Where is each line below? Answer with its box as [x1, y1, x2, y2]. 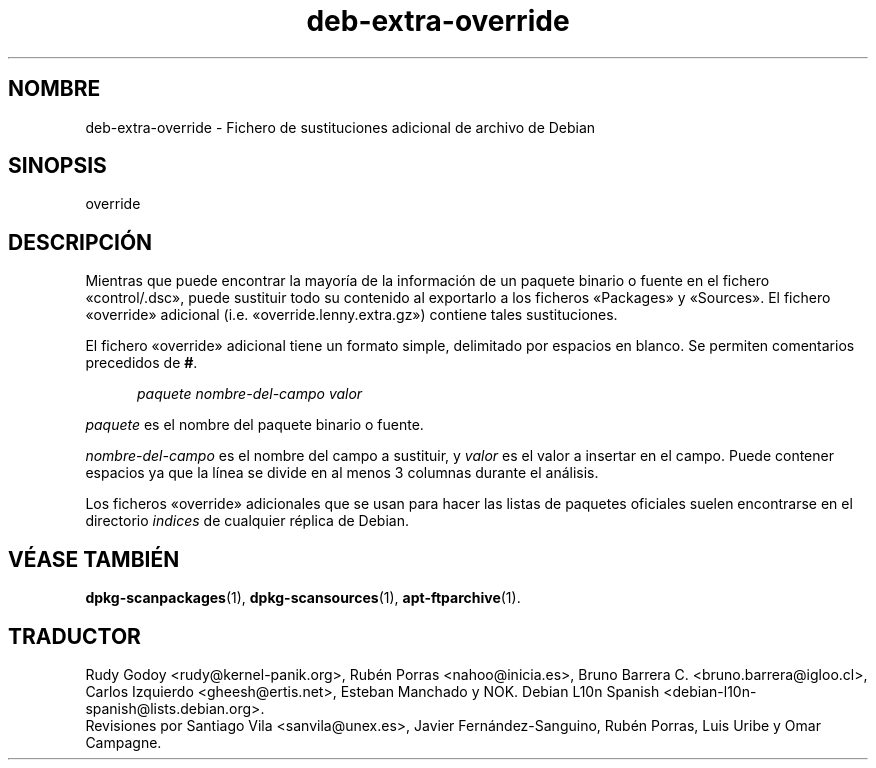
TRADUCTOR [8, 623, 141, 649]
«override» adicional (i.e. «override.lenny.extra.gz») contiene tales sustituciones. [85, 306, 618, 324]
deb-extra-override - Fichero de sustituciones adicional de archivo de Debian [85, 118, 596, 136]
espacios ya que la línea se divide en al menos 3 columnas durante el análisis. [85, 464, 599, 482]
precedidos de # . [85, 354, 198, 372]
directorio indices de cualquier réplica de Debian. [85, 512, 409, 530]
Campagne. [85, 733, 162, 751]
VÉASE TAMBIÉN [8, 546, 180, 572]
